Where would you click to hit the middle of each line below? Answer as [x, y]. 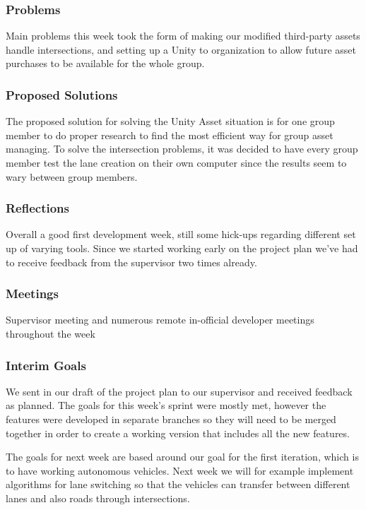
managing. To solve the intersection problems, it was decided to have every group [182, 149]
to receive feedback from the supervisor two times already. [131, 262]
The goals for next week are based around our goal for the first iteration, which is [182, 457]
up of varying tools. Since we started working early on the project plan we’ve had [182, 248]
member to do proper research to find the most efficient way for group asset [170, 135]
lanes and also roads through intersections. [98, 498]
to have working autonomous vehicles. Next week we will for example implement [180, 470]
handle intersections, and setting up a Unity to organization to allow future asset [181, 49]
